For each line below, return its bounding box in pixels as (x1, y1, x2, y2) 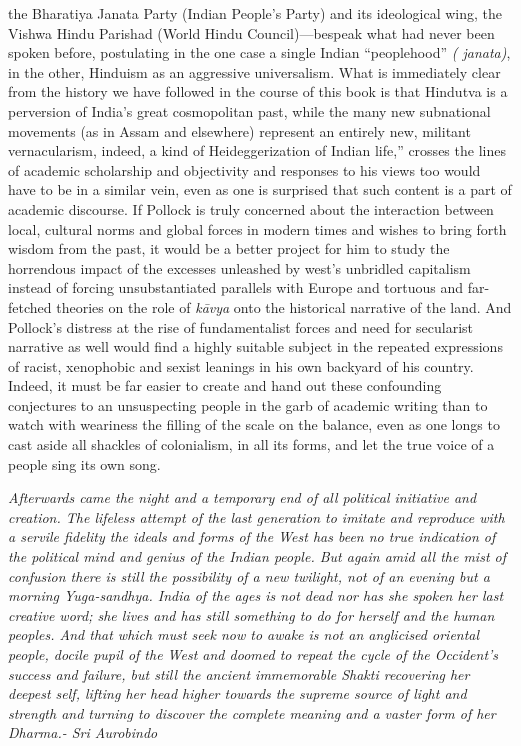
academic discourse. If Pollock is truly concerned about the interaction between (8, 198, 494, 219)
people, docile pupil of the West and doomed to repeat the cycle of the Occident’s (8, 644, 499, 664)
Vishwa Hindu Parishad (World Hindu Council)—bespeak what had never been (8, 22, 495, 43)
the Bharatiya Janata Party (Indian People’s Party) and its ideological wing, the (8, 3, 503, 23)
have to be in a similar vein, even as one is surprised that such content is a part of (8, 179, 512, 200)
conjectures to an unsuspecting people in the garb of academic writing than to (8, 394, 488, 415)
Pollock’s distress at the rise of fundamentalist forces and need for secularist (8, 316, 474, 337)
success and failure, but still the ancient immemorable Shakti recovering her (8, 663, 470, 684)
